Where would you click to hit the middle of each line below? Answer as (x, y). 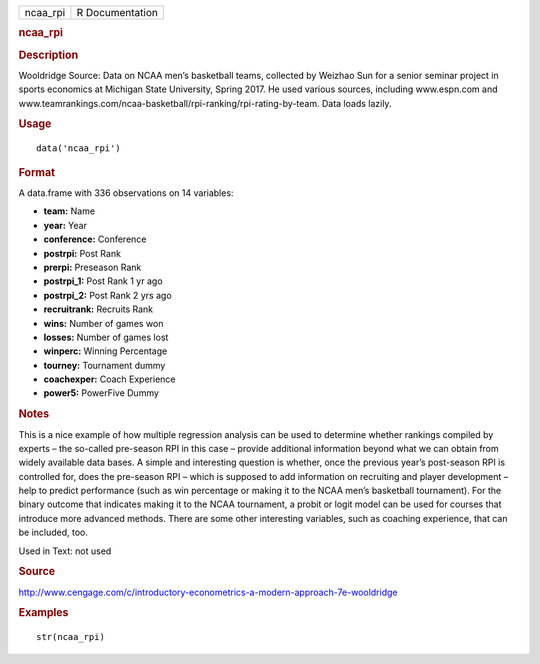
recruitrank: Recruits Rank (98, 309)
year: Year (65, 225)
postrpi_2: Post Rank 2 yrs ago (107, 295)
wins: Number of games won (103, 323)
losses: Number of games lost (106, 337)
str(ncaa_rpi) (70, 637)
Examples (43, 613)
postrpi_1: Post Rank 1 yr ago (103, 281)
